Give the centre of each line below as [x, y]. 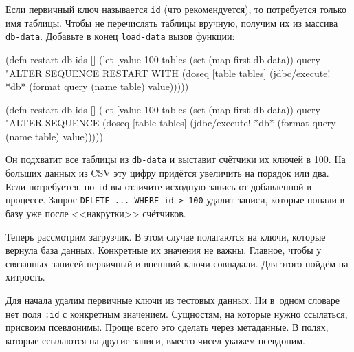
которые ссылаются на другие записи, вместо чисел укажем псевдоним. [155, 340]
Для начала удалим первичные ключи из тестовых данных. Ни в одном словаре [173, 300]
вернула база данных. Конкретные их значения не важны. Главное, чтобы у [164, 250]
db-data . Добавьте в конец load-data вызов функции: [120, 36]
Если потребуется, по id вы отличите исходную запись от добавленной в [158, 186]
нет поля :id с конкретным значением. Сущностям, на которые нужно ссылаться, [177, 313]
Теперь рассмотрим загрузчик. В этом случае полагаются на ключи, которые [166, 236]
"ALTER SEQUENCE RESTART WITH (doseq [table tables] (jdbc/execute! [168, 73]
